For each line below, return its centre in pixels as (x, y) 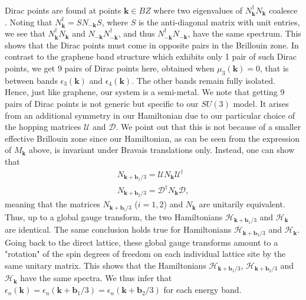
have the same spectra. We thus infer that (96, 278)
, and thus (136, 33)
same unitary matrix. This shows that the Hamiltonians (106, 265)
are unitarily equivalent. (242, 204)
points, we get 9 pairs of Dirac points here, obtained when (110, 68)
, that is (274, 68)
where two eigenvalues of (198, 10)
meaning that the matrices (52, 204)
